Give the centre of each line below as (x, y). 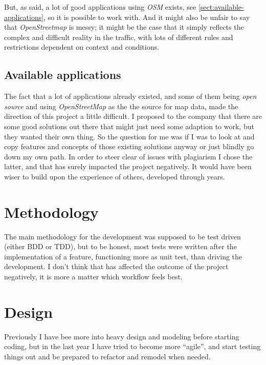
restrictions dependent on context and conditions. (82, 47)
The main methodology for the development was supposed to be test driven (123, 236)
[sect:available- (221, 7)
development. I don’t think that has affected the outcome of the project (116, 266)
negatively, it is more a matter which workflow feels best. (93, 277)
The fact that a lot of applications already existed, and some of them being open (130, 96)
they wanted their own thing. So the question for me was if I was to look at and (129, 136)
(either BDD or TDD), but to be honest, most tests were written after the (120, 246)
